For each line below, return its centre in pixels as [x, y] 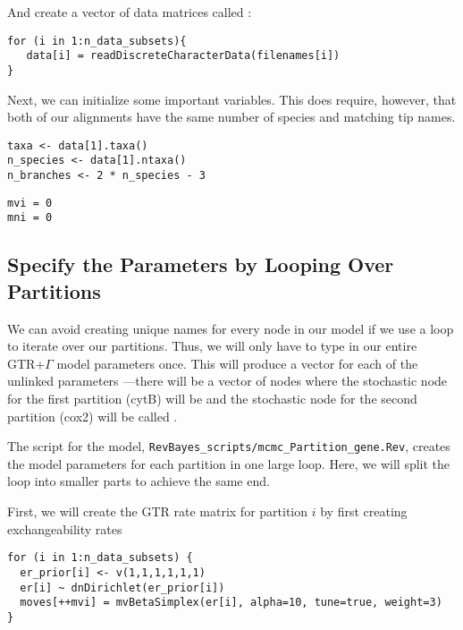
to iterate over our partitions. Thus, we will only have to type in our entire [212, 346]
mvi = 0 [30, 203]
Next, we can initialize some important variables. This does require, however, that [232, 99]
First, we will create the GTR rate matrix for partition [158, 511]
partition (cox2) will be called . [93, 416]
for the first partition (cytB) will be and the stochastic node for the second [212, 398]
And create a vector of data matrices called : [130, 12]
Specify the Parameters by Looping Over [201, 264]
